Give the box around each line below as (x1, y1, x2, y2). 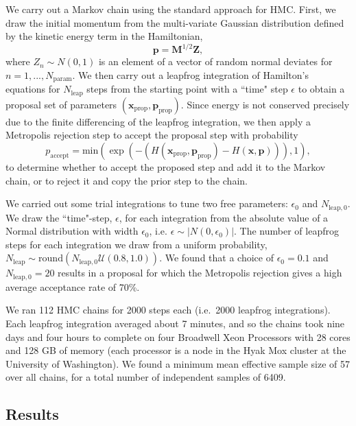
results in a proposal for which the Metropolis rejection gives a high (58, 265, 342, 280)
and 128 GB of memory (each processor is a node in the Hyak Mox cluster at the (5, 343, 346, 357)
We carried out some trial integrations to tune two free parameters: (5, 196, 288, 211)
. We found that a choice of (159, 250, 274, 265)
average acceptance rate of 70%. (5, 279, 140, 294)
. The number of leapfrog (234, 224, 339, 238)
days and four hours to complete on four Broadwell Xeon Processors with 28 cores (5, 329, 351, 344)
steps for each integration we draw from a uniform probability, (5, 237, 268, 251)
